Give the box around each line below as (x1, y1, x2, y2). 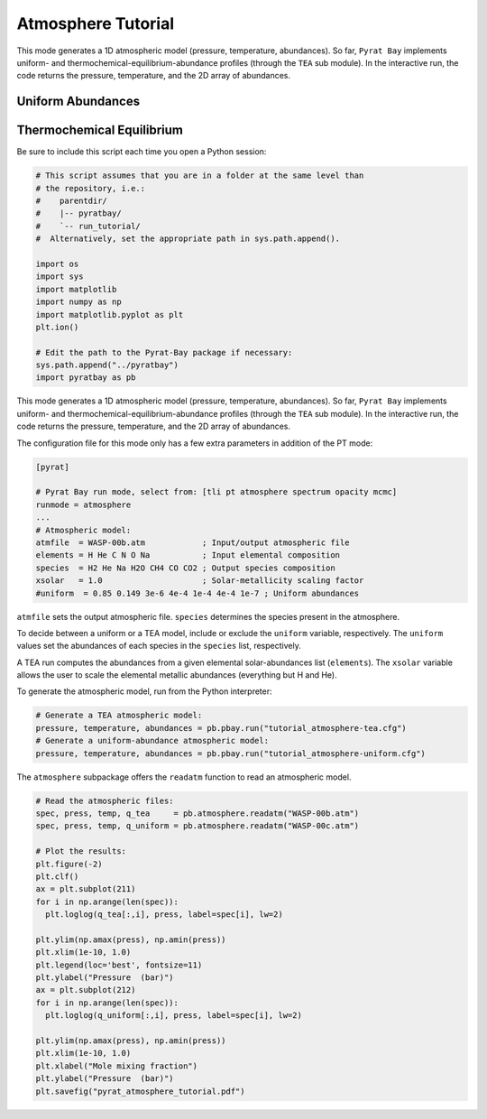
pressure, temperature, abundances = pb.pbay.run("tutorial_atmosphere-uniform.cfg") (35, 748, 426, 758)
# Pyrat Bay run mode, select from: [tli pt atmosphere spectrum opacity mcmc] (35, 487, 398, 497)
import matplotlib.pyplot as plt (35, 310, 184, 319)
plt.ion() (35, 321, 79, 332)
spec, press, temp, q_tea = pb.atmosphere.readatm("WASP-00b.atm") (35, 808, 360, 818)
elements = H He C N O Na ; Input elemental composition (35, 550, 341, 560)
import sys (35, 272, 84, 282)
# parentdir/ (35, 196, 108, 207)
